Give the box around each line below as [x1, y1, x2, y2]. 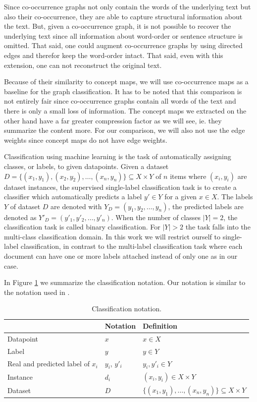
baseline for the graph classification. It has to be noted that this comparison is [4, 86, 242, 96]
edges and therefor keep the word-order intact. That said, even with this [4, 50, 223, 60]
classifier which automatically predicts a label [4, 191, 142, 202]
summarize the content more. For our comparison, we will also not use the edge [4, 125, 245, 135]
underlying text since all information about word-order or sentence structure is [4, 30, 243, 41]
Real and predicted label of [7, 358, 90, 369]
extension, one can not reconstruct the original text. [4, 59, 162, 70]
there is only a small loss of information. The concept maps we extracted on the [4, 105, 247, 115]
